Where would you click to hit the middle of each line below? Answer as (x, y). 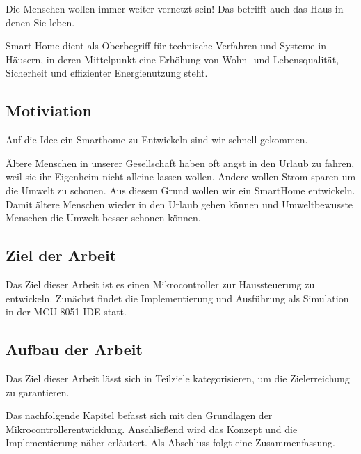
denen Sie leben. (40, 22)
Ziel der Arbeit (61, 255)
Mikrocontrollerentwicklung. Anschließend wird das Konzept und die (152, 429)
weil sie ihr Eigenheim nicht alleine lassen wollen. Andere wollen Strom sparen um (181, 177)
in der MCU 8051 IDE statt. (66, 312)
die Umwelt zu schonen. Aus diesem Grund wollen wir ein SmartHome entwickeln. (180, 190)
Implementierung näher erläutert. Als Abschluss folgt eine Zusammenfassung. (170, 443)
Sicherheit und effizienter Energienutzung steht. (107, 73)
